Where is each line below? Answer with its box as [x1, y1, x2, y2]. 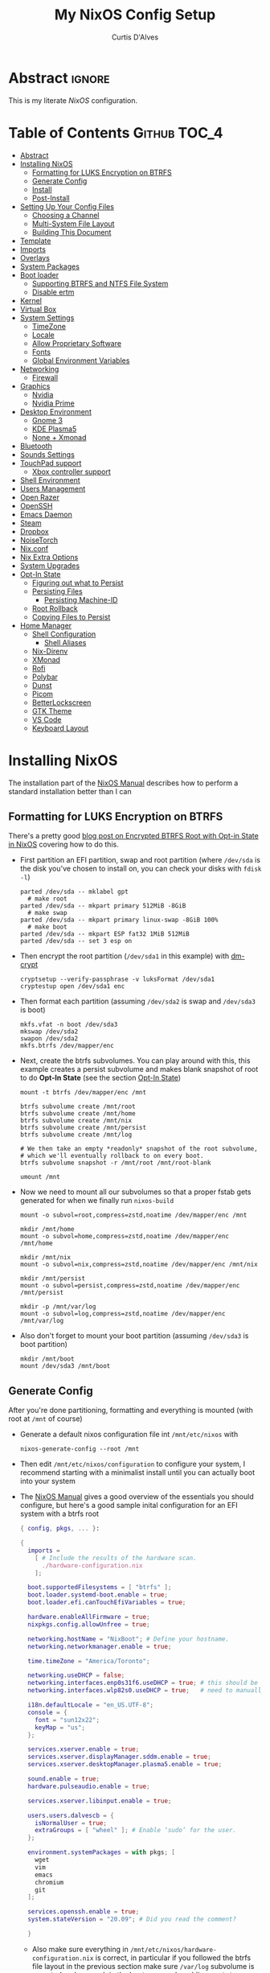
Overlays [19, 253, 51, 262]
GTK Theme [31, 706, 72, 715]
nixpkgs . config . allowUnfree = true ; [27, 1620, 150, 1629]
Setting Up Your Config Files [19, 201, 115, 211]
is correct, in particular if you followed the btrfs [95, 1953, 252, 1963]
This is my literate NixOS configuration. [8, 95, 138, 105]
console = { [27, 1708, 67, 1716]
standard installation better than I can [8, 786, 132, 796]
